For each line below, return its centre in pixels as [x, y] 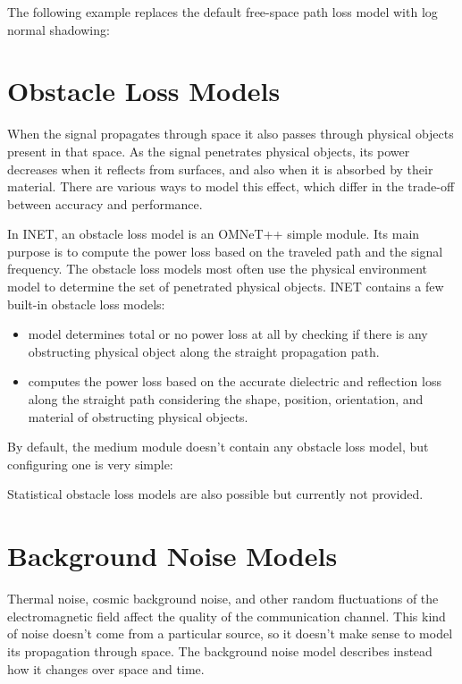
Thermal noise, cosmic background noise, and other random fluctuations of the [223, 599]
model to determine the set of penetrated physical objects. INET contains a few [226, 287]
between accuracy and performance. [105, 203]
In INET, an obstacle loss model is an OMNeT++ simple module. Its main [214, 234]
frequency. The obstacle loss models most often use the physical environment [217, 269]
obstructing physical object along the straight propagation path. [204, 351]
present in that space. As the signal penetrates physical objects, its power [209, 151]
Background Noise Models [172, 556]
